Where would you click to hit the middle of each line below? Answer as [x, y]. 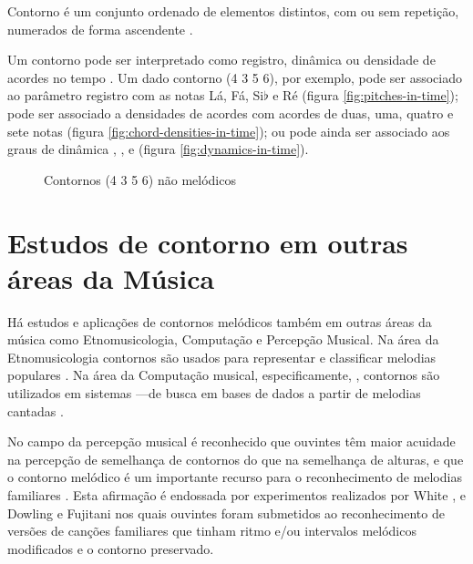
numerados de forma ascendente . [100, 29]
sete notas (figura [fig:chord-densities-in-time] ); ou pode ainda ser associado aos [229, 131]
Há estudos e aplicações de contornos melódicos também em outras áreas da [220, 321]
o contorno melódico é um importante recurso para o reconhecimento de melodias [235, 477]
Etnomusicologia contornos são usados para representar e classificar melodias [222, 357]
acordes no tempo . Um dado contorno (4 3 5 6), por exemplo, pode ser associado [235, 77]
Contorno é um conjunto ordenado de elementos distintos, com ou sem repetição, [233, 11]
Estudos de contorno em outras [208, 242]
